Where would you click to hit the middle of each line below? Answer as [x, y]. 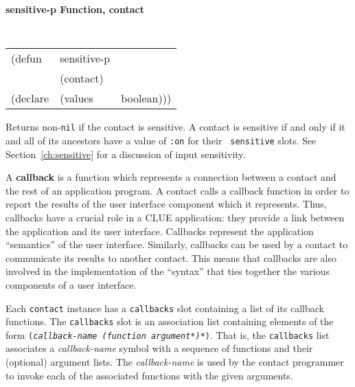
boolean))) [146, 98]
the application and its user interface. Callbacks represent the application [160, 231]
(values [77, 98]
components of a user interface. [71, 284]
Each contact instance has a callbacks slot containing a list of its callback [165, 308]
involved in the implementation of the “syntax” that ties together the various [168, 271]
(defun [26, 58]
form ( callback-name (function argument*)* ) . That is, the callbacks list [168, 334]
